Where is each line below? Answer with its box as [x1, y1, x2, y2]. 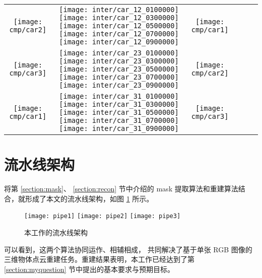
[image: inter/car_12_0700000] [59, 30, 179, 38]
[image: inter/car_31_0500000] [59, 108, 179, 116]
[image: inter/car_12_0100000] [59, 6, 179, 14]
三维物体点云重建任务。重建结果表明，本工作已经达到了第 [4, 254, 194, 264]
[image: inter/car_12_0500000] [59, 22, 179, 30]
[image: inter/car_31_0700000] [59, 116, 179, 124]
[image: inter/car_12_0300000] [59, 14, 179, 22]
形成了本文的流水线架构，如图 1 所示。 [25, 193, 154, 203]
